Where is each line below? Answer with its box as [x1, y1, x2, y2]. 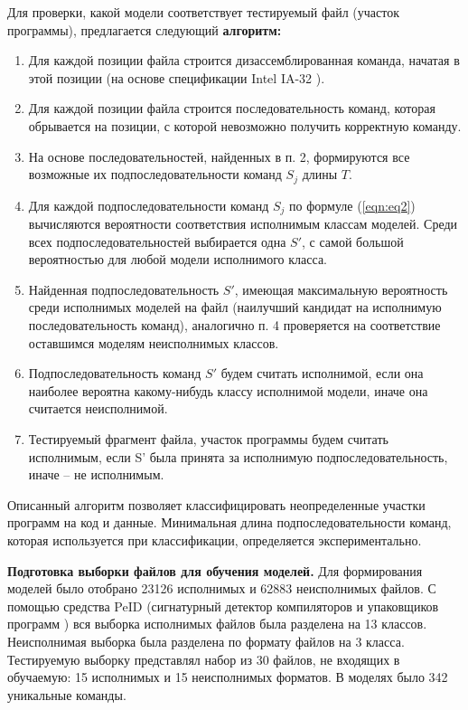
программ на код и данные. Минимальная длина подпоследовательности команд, [7, 513, 452, 532]
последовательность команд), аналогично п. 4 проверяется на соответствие [28, 316, 441, 335]
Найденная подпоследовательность [28, 279, 220, 298]
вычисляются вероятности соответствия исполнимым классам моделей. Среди [28, 214, 458, 233]
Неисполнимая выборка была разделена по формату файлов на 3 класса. [7, 631, 405, 650]
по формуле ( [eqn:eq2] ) [289, 195, 416, 214]
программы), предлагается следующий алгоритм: [7, 20, 282, 39]
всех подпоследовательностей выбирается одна [28, 232, 286, 251]
